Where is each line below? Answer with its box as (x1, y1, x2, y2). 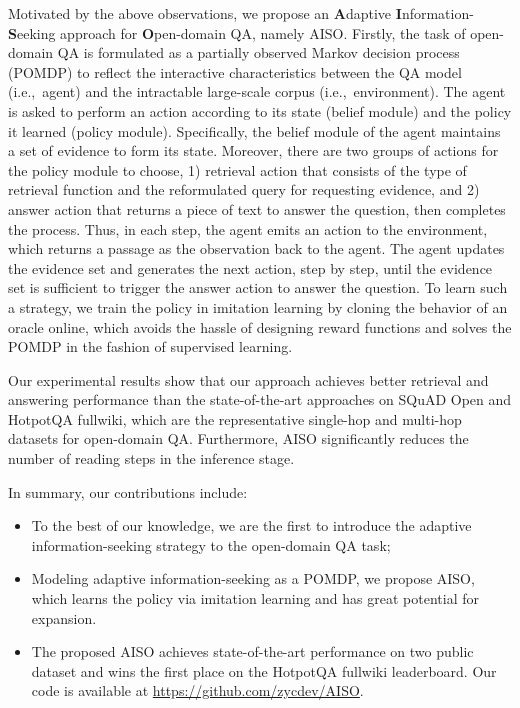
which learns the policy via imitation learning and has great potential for (31, 588, 479, 609)
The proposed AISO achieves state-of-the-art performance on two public (31, 641, 474, 662)
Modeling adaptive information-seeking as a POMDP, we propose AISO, (31, 568, 475, 589)
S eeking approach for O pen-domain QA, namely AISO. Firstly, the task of (8, 22, 466, 43)
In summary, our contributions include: (8, 481, 248, 502)
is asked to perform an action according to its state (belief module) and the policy (8, 100, 512, 121)
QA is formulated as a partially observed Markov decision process (57, 42, 460, 63)
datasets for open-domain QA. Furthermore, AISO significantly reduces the (8, 428, 469, 449)
